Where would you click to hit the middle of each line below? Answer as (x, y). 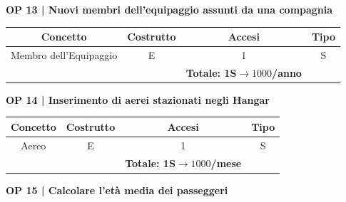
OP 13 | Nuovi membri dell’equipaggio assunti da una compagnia (169, 9)
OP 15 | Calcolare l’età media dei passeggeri (117, 190)
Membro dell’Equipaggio (64, 54)
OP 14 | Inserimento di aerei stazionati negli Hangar (138, 99)
